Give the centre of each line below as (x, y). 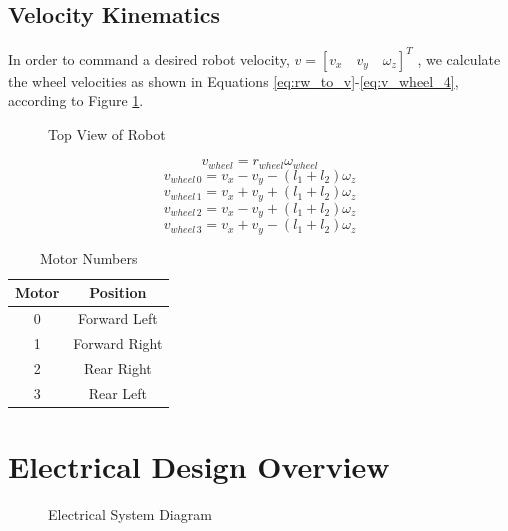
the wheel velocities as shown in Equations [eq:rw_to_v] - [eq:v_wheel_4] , (233, 80)
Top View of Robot (107, 133)
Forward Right (118, 343)
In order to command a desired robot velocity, (149, 58)
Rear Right (118, 367)
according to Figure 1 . (76, 100)
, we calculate (459, 58)
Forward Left (117, 318)
